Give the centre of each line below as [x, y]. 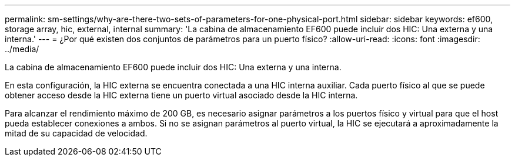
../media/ [22, 49]
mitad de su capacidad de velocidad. [76, 133]
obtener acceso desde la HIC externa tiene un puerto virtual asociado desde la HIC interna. [181, 95]
